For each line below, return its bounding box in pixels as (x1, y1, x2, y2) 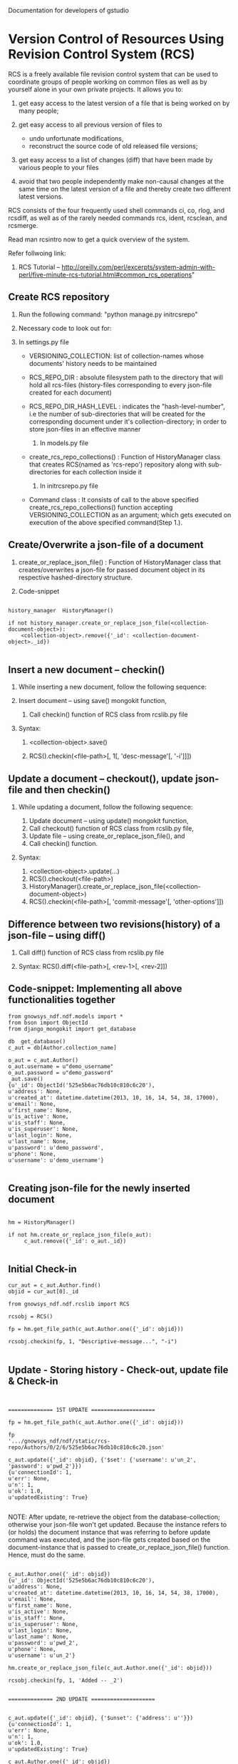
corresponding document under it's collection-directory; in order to (29, 417, 227, 426)
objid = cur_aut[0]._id (8, 1288, 79, 1295)
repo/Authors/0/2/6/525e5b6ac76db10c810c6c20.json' (8, 1444, 165, 1451)
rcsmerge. (8, 221, 38, 229)
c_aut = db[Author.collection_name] (8, 1044, 117, 1051)
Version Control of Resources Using (8, 31, 224, 47)
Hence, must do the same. (8, 1550, 86, 1560)
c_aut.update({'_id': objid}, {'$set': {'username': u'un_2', (8, 1457, 197, 1464)
